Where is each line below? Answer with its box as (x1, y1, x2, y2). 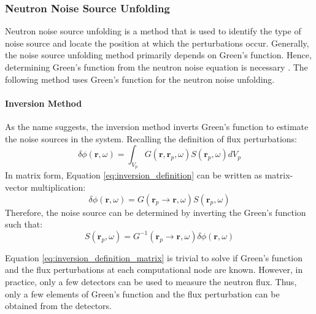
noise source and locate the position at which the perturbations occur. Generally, (5, 36, 309, 49)
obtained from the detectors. (5, 299, 112, 312)
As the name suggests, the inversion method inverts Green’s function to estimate (5, 120, 309, 132)
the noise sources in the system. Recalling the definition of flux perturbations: (5, 132, 298, 145)
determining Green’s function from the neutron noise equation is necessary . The (5, 61, 308, 73)
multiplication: (31, 180, 86, 193)
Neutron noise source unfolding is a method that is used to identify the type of (5, 25, 301, 37)
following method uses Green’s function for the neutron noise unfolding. (5, 72, 275, 85)
